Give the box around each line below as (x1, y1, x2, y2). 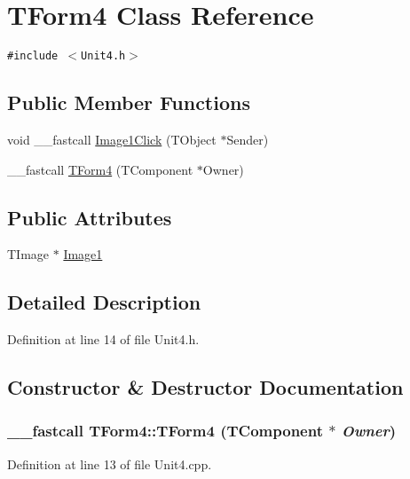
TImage (7, 245, 50, 263)
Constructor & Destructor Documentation (7, 373, 404, 401)
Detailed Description (7, 288, 201, 316)
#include (7, 50, 59, 63)
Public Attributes (7, 203, 172, 231)
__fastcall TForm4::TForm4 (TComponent (7, 420, 323, 442)
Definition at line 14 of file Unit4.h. (7, 330, 200, 349)
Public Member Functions (7, 89, 250, 116)
